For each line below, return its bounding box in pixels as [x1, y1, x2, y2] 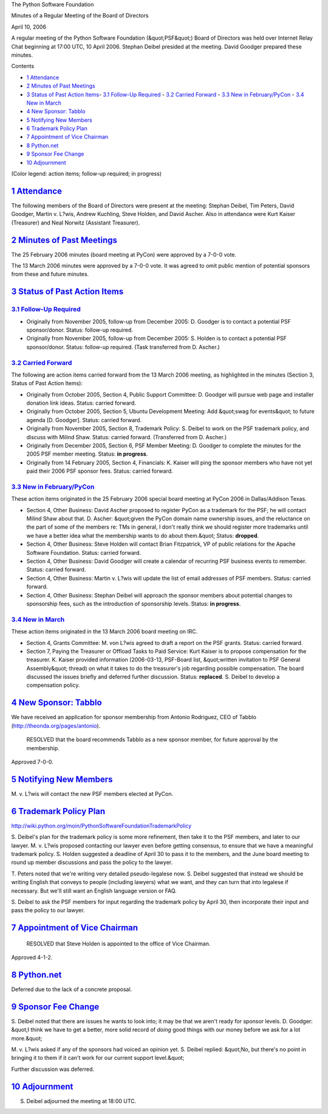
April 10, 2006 [11, 23, 47, 30]
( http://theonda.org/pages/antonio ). [11, 722, 101, 729]
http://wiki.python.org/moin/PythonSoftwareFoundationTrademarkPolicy [11, 822, 192, 829]
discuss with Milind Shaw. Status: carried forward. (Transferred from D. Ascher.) [26, 433, 227, 440]
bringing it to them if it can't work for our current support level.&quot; [11, 1054, 185, 1062]
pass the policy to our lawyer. [11, 907, 85, 914]
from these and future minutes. [11, 271, 89, 278]
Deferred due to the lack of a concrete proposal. [11, 986, 132, 993]
